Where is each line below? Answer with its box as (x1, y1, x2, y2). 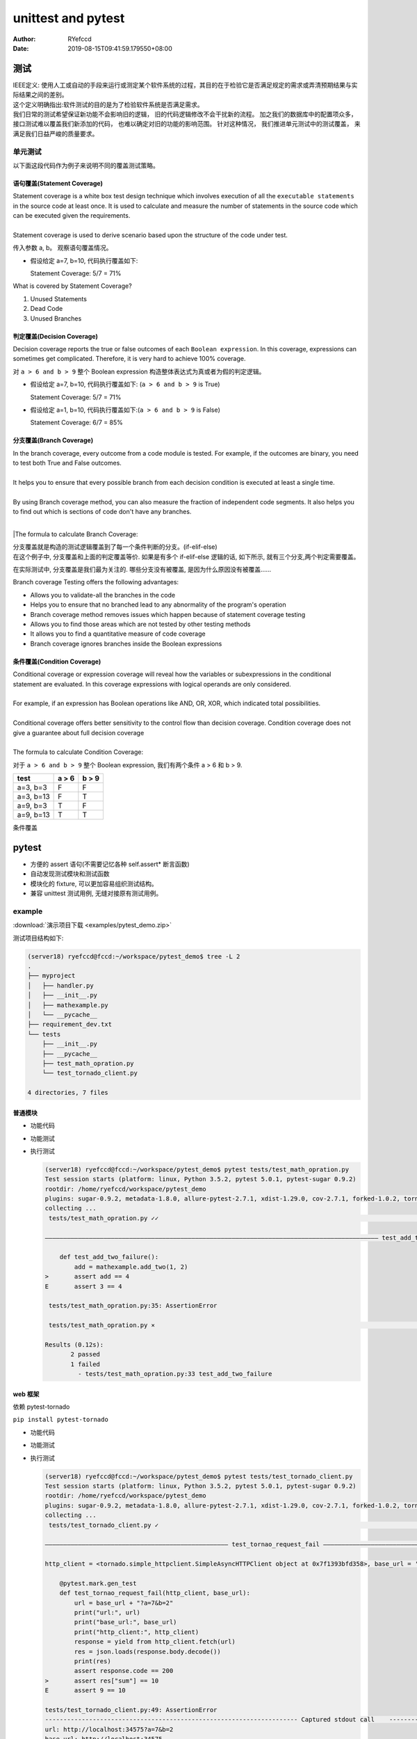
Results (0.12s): (44, 1340, 104, 1349)
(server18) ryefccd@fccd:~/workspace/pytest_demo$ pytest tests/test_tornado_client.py (44, 1472, 353, 1480)
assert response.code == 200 (74, 1667, 174, 1675)
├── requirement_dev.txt (27, 1020, 113, 1029)
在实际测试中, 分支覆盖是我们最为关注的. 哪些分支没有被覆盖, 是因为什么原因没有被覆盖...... (13, 566, 272, 574)
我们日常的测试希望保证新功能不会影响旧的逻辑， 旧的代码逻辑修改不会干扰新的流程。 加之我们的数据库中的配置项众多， (13, 110, 357, 118)
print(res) (74, 1658, 111, 1665)
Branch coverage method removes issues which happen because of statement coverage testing (30, 610, 306, 618)
